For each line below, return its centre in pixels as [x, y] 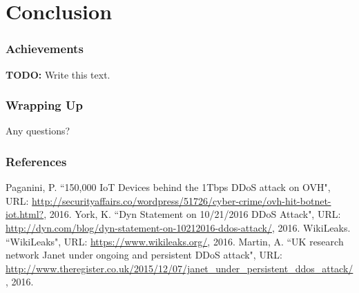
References [36, 161]
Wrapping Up [44, 105]
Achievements [45, 49]
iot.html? [25, 214]
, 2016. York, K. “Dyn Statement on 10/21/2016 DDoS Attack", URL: [192, 214]
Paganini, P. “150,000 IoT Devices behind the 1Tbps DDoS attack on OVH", [168, 187]
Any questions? [38, 131]
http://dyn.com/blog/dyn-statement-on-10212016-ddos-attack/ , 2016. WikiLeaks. [178, 228]
